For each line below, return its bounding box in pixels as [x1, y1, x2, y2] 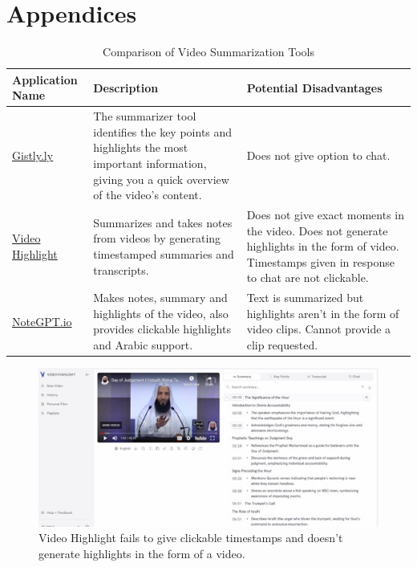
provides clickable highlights [93, 320, 231, 337]
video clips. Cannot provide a [246, 320, 391, 337]
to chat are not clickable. [246, 269, 369, 286]
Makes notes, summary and [93, 289, 228, 306]
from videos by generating [93, 230, 221, 247]
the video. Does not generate [246, 222, 388, 239]
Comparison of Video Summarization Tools [103, 43, 314, 60]
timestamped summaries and [93, 245, 234, 262]
